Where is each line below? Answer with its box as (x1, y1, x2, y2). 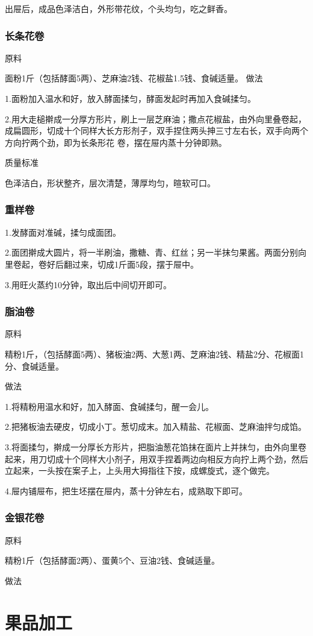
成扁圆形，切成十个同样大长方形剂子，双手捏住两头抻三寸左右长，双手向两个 (5, 124, 308, 137)
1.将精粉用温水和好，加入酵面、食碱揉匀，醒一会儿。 (5, 400, 214, 412)
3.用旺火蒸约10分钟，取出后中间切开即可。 (5, 278, 172, 291)
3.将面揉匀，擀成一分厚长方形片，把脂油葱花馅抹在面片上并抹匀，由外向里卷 (5, 440, 306, 453)
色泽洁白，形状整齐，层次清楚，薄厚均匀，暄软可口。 (5, 176, 215, 189)
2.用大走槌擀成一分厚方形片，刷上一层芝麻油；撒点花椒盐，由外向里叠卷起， (5, 112, 306, 125)
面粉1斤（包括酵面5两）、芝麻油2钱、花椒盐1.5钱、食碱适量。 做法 (5, 72, 263, 84)
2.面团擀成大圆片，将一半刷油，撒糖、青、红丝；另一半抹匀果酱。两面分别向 (5, 246, 306, 259)
